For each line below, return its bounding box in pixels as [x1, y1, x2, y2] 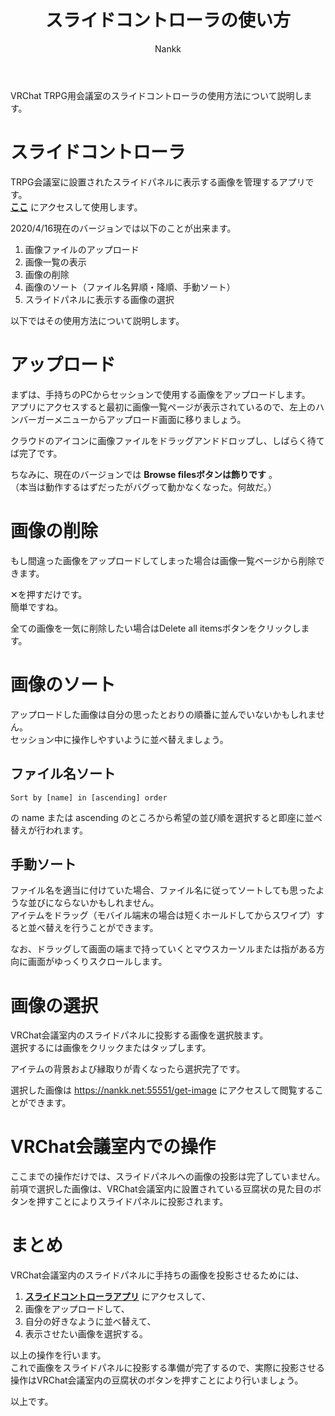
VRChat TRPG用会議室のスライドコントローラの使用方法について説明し [10, 89, 304, 101]
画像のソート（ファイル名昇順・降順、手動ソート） [24, 281, 236, 293]
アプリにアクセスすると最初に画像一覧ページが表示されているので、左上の [10, 401, 317, 413]
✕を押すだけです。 [10, 588, 88, 600]
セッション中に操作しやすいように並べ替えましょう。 [10, 733, 229, 745]
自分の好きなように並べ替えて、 [24, 1316, 157, 1328]
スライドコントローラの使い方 [44, 9, 291, 32]
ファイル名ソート [10, 766, 116, 783]
